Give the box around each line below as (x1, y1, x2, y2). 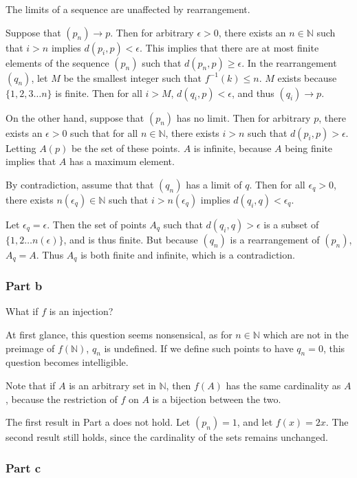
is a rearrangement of (230, 232, 320, 246)
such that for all (70, 125, 138, 140)
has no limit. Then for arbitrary (176, 110, 311, 124)
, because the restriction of (6, 391, 118, 406)
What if (6, 304, 39, 318)
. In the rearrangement (241, 55, 337, 69)
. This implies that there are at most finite (140, 40, 319, 54)
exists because (277, 70, 337, 85)
